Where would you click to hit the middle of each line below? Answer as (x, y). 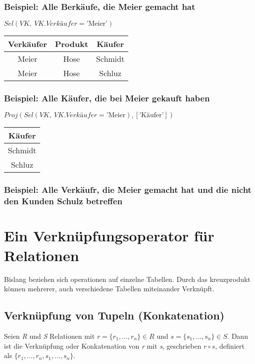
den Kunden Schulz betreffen (63, 201)
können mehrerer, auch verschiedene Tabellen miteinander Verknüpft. (109, 289)
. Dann (238, 336)
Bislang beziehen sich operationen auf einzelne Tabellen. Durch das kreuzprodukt (127, 279)
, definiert (230, 345)
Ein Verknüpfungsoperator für (109, 236)
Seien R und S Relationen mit (50, 336)
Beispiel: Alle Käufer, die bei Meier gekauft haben (107, 98)
